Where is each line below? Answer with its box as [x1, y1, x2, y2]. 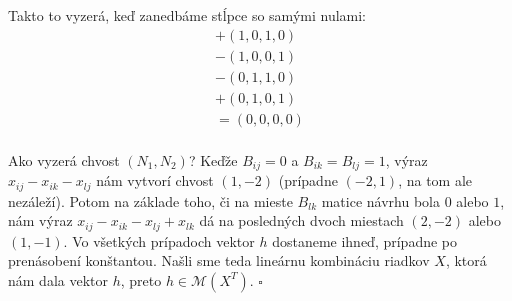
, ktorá [445, 250, 487, 271]
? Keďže [188, 149, 238, 170]
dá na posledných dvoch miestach [199, 210, 404, 231]
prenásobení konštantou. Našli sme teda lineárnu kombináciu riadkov [8, 250, 430, 271]
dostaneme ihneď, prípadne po [272, 230, 457, 251]
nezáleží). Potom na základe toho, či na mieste [8, 190, 293, 211]
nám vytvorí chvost [96, 170, 214, 191]
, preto [120, 269, 162, 290]
